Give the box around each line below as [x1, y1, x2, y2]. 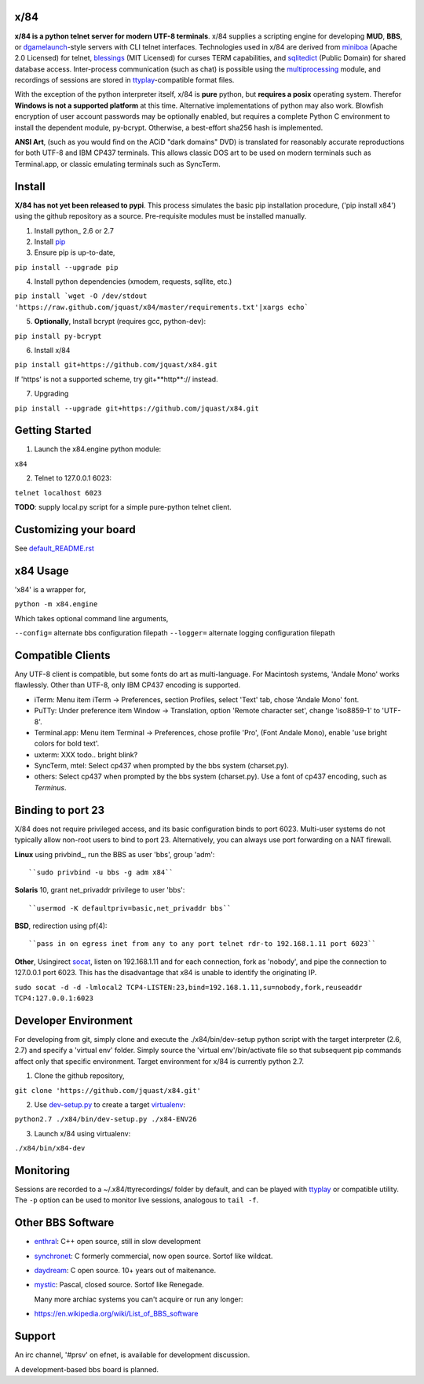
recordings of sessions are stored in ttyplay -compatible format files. [14, 75, 235, 85]
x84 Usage [14, 564, 70, 577]
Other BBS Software [14, 1216, 115, 1230]
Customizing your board [14, 523, 137, 536]
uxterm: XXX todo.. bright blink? [34, 749, 138, 759]
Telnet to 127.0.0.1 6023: [34, 473, 112, 483]
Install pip [34, 237, 66, 246]
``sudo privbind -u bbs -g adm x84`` [28, 867, 174, 877]
